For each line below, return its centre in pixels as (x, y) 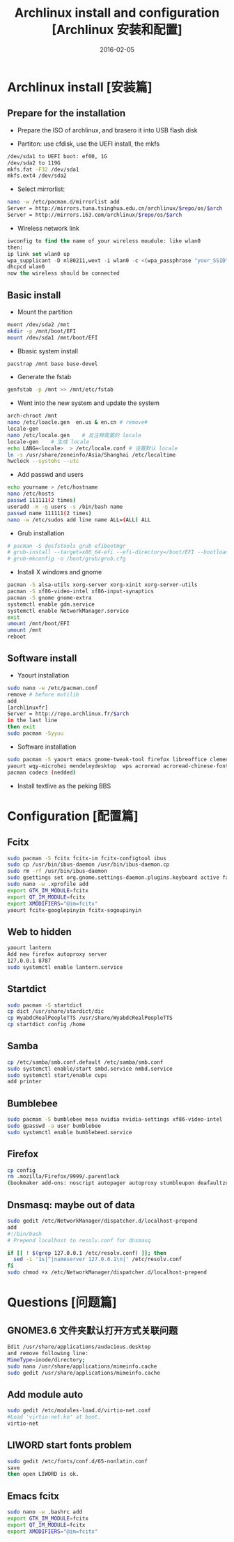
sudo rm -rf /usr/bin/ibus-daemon (57, 871)
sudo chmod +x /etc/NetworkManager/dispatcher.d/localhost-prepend (107, 1273)
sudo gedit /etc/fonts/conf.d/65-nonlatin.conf (78, 1461)
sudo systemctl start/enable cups (57, 1075)
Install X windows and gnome (60, 572)
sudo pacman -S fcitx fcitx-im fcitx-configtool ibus (87, 858)
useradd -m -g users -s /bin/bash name (65, 507)
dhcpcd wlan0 (26, 267)
